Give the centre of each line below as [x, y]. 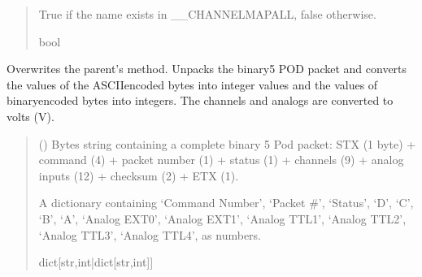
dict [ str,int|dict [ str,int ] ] [96, 262]
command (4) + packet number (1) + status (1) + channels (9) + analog [221, 160]
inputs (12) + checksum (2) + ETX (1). [139, 175]
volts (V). [30, 116]
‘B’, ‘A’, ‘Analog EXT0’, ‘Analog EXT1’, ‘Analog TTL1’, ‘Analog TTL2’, [222, 218]
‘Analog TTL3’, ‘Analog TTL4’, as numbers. [150, 234]
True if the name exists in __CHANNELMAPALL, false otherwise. [207, 14]
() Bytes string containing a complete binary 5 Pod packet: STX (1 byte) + [227, 143]
